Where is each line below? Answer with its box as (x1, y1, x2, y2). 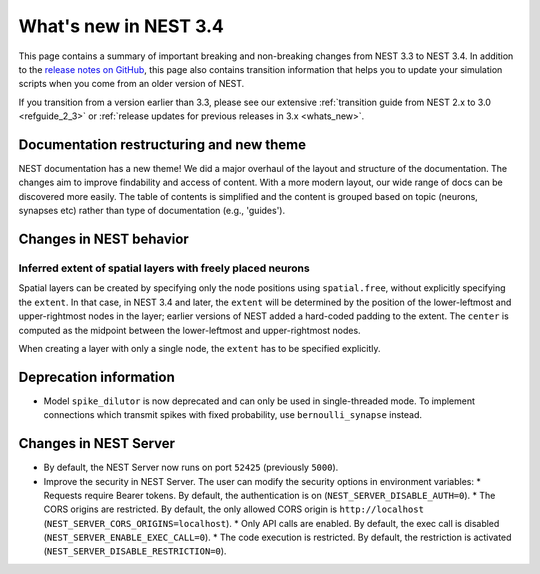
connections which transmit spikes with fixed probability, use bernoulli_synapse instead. (43, 409, 423, 421)
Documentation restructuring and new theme (18, 136, 307, 153)
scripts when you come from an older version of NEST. (18, 78, 245, 90)
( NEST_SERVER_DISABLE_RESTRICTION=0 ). (43, 545, 227, 557)
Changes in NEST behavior (18, 231, 189, 247)
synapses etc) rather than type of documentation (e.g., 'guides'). (18, 205, 285, 217)
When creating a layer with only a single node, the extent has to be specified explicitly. (18, 342, 381, 354)
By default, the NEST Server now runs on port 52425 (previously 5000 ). (43, 461, 339, 474)
